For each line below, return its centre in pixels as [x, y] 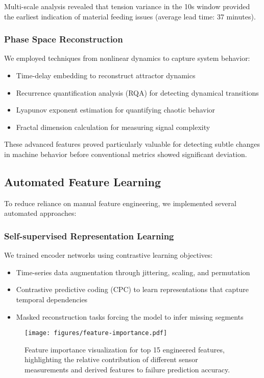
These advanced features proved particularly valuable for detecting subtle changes [132, 144]
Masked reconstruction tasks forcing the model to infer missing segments [130, 316]
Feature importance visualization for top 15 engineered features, [125, 349]
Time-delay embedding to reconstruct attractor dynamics [106, 75]
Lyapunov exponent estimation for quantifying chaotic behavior [116, 110]
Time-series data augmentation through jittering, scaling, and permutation [133, 272]
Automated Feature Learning [82, 181]
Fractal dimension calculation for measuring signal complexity [113, 127]
